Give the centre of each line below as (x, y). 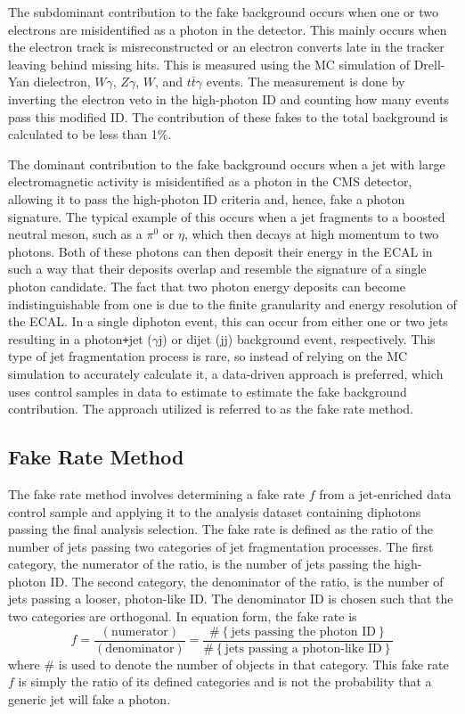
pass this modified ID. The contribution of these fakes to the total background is (228, 116)
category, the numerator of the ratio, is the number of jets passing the (199, 564)
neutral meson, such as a (75, 234)
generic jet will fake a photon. (90, 698)
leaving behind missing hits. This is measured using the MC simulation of (209, 64)
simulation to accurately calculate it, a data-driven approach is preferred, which (226, 373)
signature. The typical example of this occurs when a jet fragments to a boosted (227, 216)
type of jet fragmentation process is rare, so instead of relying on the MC (208, 356)
